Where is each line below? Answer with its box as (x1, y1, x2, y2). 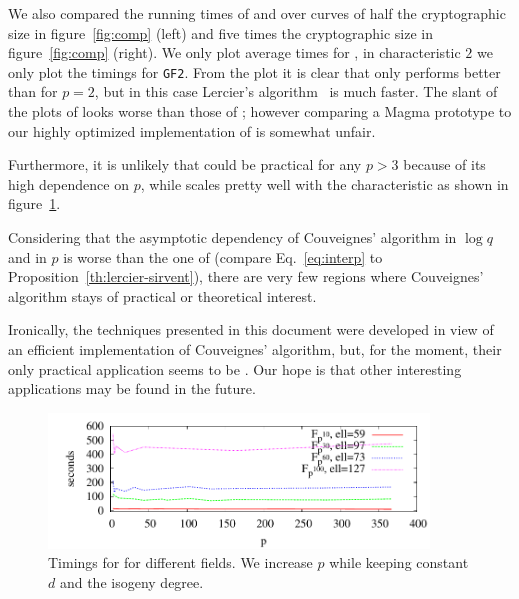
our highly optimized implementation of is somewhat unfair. (8, 120, 376, 141)
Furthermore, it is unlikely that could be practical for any (8, 154, 362, 175)
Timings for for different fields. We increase (48, 552, 313, 573)
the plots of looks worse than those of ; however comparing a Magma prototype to (8, 101, 512, 122)
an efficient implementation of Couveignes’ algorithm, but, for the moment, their (8, 338, 502, 359)
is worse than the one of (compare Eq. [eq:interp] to (63, 246, 383, 267)
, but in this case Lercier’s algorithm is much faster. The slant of (94, 81, 498, 102)
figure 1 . (8, 193, 61, 214)
